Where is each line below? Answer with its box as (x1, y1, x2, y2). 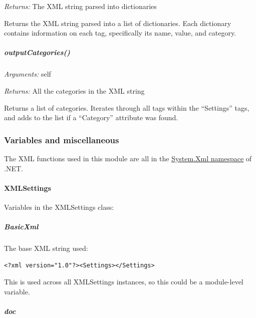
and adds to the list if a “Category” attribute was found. (4, 112, 178, 123)
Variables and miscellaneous (4, 133, 119, 146)
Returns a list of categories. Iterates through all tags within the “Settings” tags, (4, 102, 249, 113)
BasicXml (4, 221, 39, 232)
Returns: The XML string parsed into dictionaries (4, 1, 157, 11)
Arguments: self (4, 69, 51, 79)
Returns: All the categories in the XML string (4, 85, 145, 96)
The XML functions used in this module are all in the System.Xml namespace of (4, 153, 252, 163)
